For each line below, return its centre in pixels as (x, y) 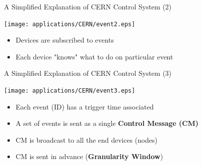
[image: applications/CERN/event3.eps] (70, 91)
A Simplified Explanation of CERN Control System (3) (88, 73)
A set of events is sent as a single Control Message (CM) (107, 123)
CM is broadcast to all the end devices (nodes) (86, 139)
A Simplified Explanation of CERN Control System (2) (88, 6)
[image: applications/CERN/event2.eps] (70, 24)
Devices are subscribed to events (65, 40)
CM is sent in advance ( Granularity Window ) (89, 156)
